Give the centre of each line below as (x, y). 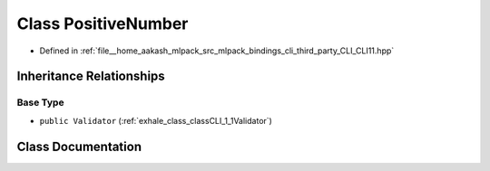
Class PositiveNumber (103, 24)
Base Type (40, 102)
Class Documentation (79, 146)
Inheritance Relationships (91, 76)
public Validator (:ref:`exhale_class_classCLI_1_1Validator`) (156, 120)
